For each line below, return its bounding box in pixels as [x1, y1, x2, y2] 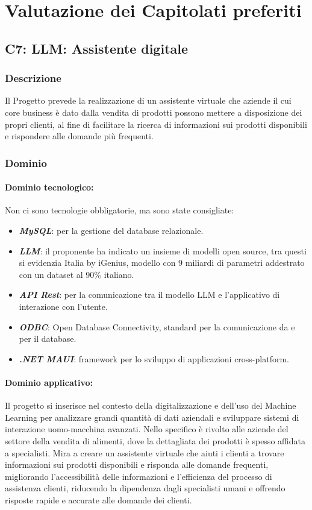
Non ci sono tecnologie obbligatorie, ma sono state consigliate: [5, 204, 234, 216]
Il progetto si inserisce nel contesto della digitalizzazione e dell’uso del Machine [5, 399, 296, 412]
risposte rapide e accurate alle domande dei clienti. [5, 493, 192, 506]
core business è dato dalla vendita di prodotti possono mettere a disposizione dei [5, 105, 302, 118]
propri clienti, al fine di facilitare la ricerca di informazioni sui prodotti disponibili [5, 118, 307, 130]
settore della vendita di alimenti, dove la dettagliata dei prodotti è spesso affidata [5, 434, 305, 447]
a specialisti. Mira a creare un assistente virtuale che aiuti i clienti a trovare [5, 446, 284, 459]
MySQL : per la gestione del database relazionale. [19, 224, 204, 236]
